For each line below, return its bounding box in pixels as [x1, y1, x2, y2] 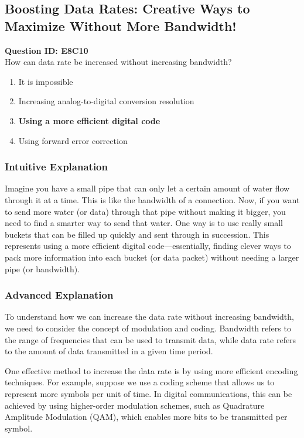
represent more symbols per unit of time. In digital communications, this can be [5, 387, 292, 399]
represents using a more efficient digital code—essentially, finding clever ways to [5, 239, 291, 252]
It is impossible [18, 75, 73, 87]
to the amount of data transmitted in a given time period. [5, 345, 213, 357]
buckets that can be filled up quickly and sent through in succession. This [5, 228, 269, 240]
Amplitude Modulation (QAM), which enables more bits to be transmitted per [5, 410, 288, 423]
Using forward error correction [18, 134, 128, 146]
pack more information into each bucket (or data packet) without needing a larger [5, 251, 299, 263]
